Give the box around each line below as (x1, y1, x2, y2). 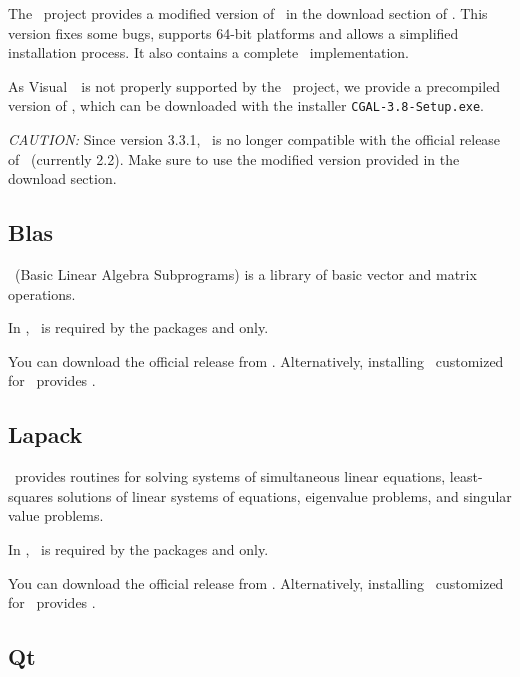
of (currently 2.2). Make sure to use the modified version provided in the (8, 148, 460, 169)
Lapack (8, 419, 83, 450)
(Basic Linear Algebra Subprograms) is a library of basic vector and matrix (14, 264, 477, 285)
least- (449, 466, 483, 487)
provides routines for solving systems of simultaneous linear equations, (14, 466, 446, 487)
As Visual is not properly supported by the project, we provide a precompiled (8, 75, 501, 96)
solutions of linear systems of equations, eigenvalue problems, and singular (57, 485, 512, 506)
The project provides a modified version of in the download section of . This (8, 3, 488, 23)
